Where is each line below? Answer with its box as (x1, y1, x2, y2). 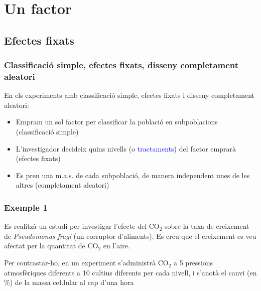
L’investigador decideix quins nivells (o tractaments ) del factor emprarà (16, 143, 236, 154)
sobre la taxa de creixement (165, 221, 249, 231)
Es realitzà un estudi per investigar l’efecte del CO (4, 221, 160, 231)
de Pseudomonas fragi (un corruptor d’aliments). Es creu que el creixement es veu (4, 230, 256, 241)
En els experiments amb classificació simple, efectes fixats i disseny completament (4, 90, 255, 100)
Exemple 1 (4, 201, 48, 213)
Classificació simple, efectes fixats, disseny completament (4, 59, 239, 71)
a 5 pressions (174, 257, 213, 268)
